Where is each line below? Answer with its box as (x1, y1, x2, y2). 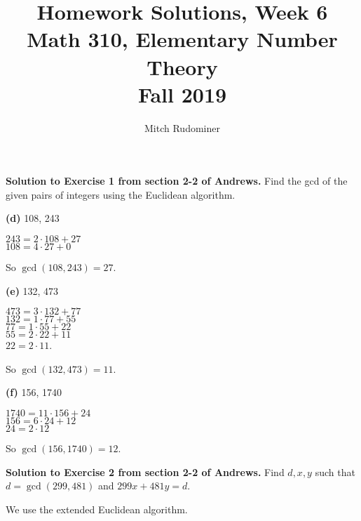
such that (315, 464, 355, 479)
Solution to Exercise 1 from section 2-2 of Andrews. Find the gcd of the (6, 173, 348, 188)
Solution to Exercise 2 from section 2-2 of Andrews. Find (6, 464, 285, 479)
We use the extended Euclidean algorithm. (6, 501, 188, 516)
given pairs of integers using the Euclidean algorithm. (6, 187, 236, 202)
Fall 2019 (137, 79, 227, 108)
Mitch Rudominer (144, 120, 220, 135)
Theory (147, 52, 218, 81)
